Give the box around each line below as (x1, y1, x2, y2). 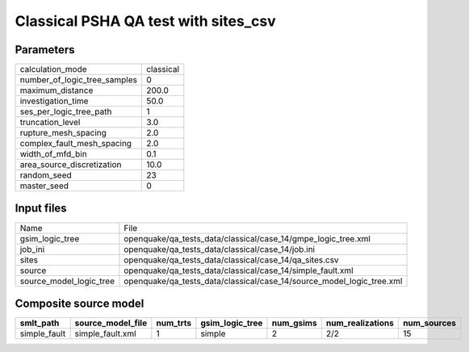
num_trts (156, 317, 192, 329)
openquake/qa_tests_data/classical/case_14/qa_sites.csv (124, 254, 339, 266)
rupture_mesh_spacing (19, 128, 107, 139)
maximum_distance (19, 85, 94, 96)
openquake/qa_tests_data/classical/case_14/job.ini (124, 243, 315, 254)
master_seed (19, 180, 69, 191)
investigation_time (19, 95, 89, 107)
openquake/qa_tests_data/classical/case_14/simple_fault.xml (124, 265, 354, 276)
